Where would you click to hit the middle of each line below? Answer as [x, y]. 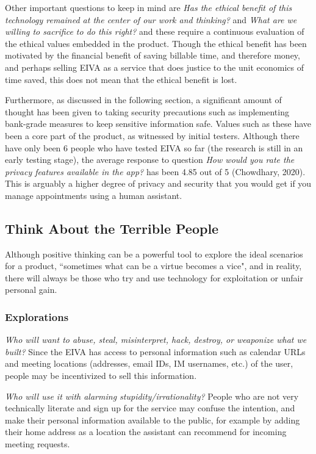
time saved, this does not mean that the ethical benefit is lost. [121, 79]
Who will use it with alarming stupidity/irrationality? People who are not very [152, 396]
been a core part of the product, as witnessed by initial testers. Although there [152, 135]
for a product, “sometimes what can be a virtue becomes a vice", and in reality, [153, 266]
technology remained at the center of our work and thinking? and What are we [151, 19]
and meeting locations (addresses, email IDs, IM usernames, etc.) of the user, [149, 363]
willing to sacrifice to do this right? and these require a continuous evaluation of [155, 31]
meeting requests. [38, 444]
